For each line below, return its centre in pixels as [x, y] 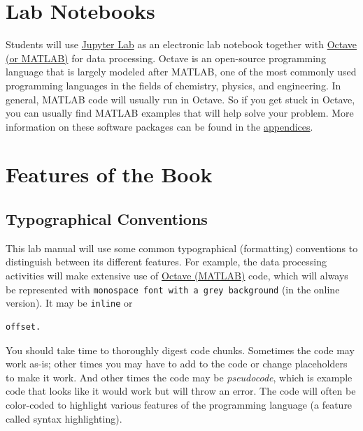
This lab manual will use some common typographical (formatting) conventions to [182, 248]
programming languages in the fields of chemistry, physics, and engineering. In [173, 85]
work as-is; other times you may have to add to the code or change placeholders [177, 364]
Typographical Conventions [107, 219]
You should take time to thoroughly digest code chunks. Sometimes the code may [180, 350]
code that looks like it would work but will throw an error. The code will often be [181, 391]
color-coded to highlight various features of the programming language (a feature [179, 404]
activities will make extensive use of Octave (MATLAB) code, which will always [177, 276]
